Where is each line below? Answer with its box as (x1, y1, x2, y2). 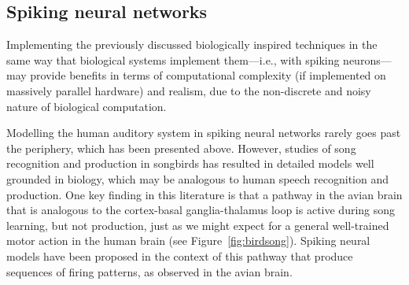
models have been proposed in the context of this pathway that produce (6, 247, 353, 264)
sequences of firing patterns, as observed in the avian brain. (6, 263, 293, 279)
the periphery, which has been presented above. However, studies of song (6, 139, 356, 156)
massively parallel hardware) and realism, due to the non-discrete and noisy (6, 82, 371, 98)
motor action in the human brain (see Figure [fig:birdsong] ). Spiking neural (6, 232, 370, 249)
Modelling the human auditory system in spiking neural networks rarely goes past (6, 124, 401, 141)
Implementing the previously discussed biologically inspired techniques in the (6, 36, 378, 53)
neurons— (343, 51, 392, 68)
